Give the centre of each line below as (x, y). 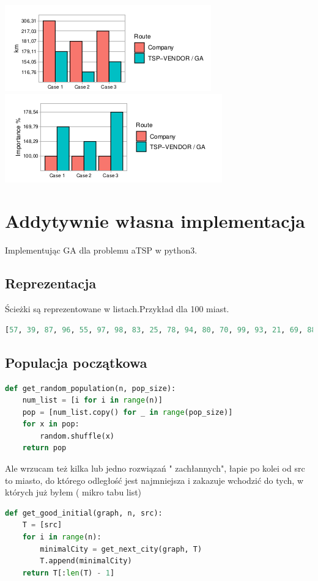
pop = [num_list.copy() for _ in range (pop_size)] (128, 412)
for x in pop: (51, 424)
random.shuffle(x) (77, 436)
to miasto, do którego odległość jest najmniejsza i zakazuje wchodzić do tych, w (154, 480)
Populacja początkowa (76, 362)
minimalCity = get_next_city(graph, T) (121, 549)
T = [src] (42, 525)
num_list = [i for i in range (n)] (92, 400)
